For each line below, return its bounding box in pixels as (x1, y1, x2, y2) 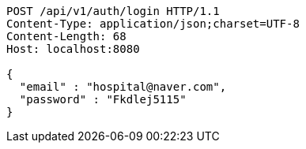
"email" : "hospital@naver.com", (19, 80, 227, 93)
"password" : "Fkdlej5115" (19, 93, 187, 106)
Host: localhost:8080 (6, 43, 140, 55)
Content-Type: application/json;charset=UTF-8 (6, 17, 300, 30)
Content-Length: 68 (6, 30, 127, 43)
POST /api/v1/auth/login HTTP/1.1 (6, 5, 220, 17)
